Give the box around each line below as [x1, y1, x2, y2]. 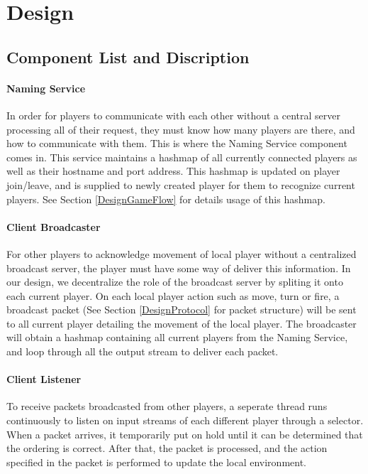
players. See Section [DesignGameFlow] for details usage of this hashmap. [6, 191, 325, 206]
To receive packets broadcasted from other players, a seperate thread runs [6, 399, 328, 414]
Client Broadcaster [6, 219, 101, 234]
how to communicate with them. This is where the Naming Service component [6, 136, 347, 151]
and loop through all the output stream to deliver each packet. [6, 344, 279, 359]
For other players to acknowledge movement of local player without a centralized [6, 246, 357, 261]
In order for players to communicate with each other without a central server [6, 107, 340, 122]
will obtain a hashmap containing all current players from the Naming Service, [6, 330, 348, 345]
